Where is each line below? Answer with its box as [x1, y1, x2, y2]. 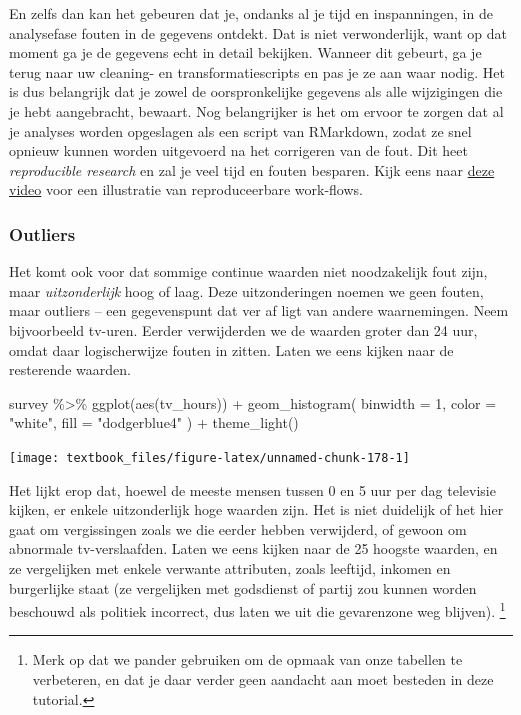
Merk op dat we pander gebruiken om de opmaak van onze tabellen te [32, 649, 463, 670]
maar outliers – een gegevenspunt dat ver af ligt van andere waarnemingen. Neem [9, 300, 509, 321]
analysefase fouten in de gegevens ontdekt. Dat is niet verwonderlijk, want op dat [9, 22, 507, 43]
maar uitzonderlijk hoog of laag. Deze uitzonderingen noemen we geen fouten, [9, 280, 484, 301]
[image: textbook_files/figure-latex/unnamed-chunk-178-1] [9, 450, 410, 465]
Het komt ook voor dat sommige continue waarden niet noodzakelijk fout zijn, [9, 261, 488, 282]
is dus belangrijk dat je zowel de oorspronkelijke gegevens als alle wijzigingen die [9, 81, 503, 102]
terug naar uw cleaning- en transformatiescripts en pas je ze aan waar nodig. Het [9, 61, 505, 82]
